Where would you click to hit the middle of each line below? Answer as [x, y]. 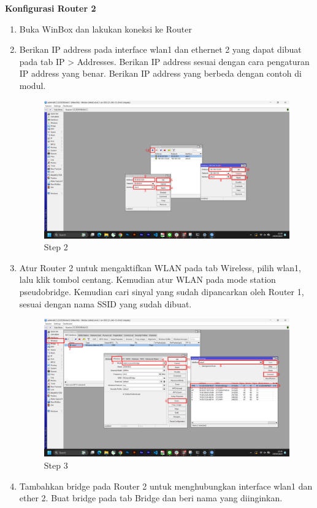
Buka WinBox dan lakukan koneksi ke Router [105, 29]
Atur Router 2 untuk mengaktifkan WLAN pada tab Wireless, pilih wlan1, [160, 267]
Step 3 [56, 465]
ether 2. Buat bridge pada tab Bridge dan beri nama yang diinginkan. [151, 498]
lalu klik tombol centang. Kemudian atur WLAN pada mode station [147, 279]
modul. [32, 85]
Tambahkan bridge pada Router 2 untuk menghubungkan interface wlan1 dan [166, 486]
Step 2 [56, 247]
